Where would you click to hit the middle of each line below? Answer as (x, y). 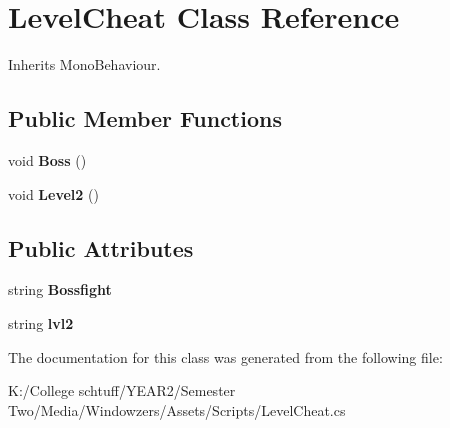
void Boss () (47, 159)
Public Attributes (101, 247)
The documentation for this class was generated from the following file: (225, 356)
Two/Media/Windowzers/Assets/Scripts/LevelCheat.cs (177, 409)
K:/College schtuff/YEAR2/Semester (122, 390)
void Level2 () (53, 193)
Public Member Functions (145, 118)
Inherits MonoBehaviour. (84, 64)
